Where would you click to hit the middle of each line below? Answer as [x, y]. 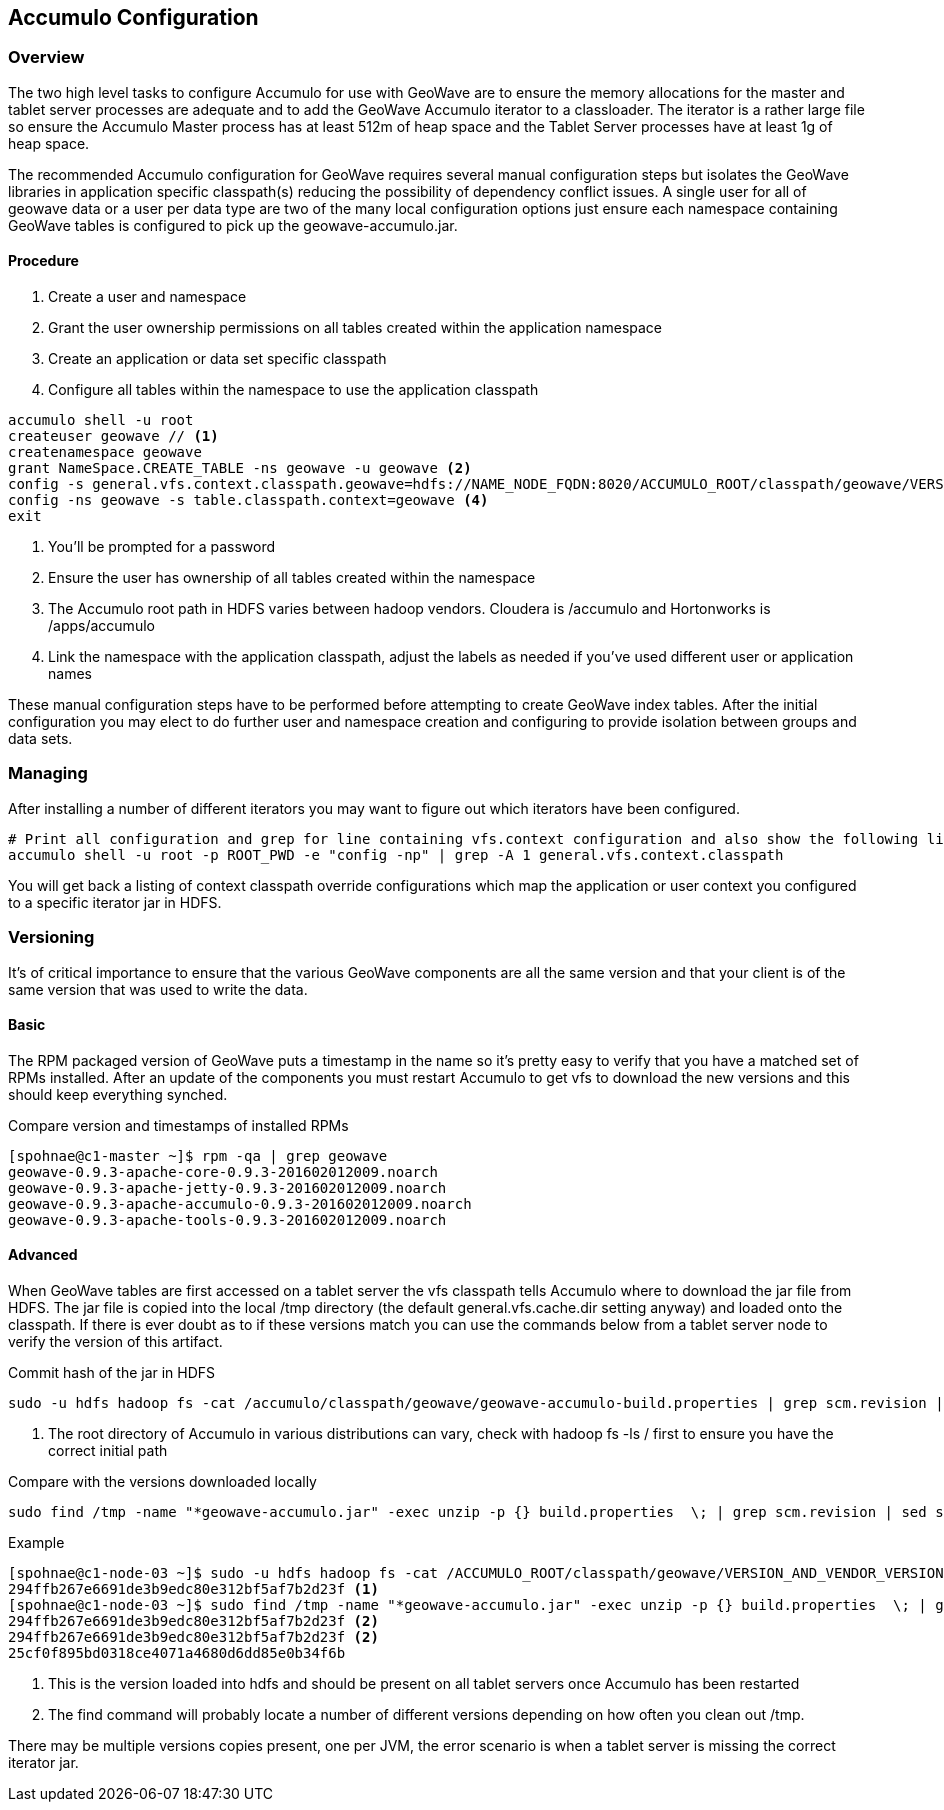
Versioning [51, 937]
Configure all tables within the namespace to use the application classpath [293, 390]
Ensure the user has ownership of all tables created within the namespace [292, 578]
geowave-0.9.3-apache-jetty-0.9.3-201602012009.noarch [227, 1187]
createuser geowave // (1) [113, 436]
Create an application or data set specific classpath [217, 359]
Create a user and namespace [147, 297]
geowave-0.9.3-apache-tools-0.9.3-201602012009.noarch [227, 1219]
